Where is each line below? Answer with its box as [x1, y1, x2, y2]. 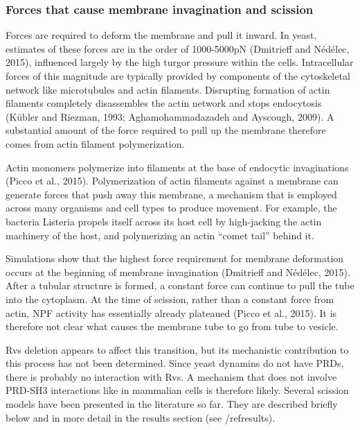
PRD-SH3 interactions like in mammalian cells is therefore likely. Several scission [6, 383, 349, 397]
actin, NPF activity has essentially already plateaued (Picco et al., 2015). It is [6, 305, 337, 320]
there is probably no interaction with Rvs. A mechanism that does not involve [6, 369, 337, 384]
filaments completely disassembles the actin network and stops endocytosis [6, 96, 322, 110]
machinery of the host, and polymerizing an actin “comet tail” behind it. [6, 227, 314, 242]
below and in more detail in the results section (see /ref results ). [6, 410, 276, 424]
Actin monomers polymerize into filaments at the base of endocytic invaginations [6, 160, 349, 174]
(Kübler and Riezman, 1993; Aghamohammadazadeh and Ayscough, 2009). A [6, 109, 334, 123]
